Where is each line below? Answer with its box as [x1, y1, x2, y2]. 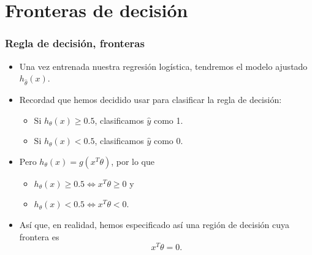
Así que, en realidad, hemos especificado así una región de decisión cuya [19, 218, 290, 230]
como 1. [153, 113, 183, 126]
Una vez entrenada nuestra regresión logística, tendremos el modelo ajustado [19, 59, 308, 72]
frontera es [19, 230, 59, 243]
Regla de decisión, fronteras [5, 36, 145, 51]
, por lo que [111, 154, 155, 167]
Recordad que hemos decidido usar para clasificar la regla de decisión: [19, 93, 282, 105]
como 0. [153, 134, 183, 147]
